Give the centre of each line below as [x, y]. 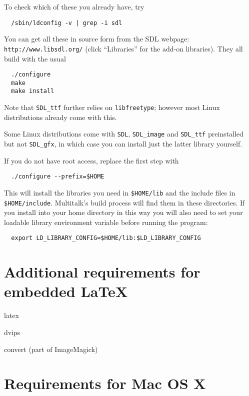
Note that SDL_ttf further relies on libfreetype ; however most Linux [112, 107]
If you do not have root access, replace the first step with [91, 160]
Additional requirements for [102, 272]
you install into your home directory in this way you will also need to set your [123, 212]
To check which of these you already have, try [74, 6]
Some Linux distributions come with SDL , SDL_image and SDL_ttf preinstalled [124, 134]
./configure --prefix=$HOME [58, 177]
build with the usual [35, 58]
